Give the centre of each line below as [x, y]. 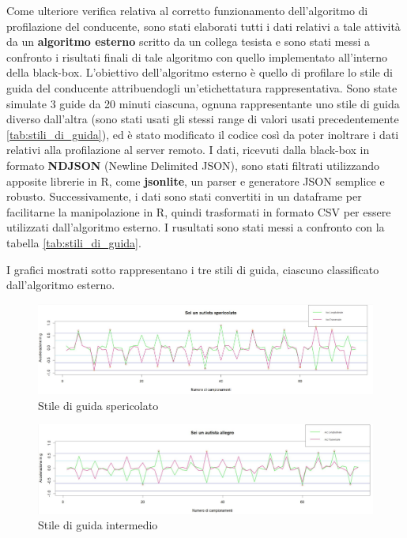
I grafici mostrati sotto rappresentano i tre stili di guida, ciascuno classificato [193, 269]
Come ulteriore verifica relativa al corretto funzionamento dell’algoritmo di [187, 10]
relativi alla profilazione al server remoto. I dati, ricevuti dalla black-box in [188, 150]
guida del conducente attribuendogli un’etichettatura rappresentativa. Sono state [202, 87]
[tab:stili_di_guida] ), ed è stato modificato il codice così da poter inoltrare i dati [203, 134]
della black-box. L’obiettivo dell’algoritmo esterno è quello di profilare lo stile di [200, 72]
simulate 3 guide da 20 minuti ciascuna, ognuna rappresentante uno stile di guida [203, 103]
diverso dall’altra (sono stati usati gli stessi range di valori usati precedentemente [203, 119]
